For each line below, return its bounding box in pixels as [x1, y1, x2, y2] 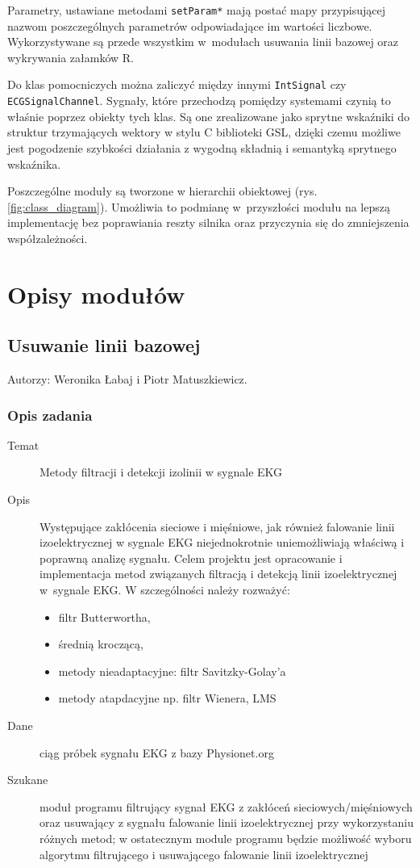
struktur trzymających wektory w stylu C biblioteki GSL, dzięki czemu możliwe [7, 124, 401, 140]
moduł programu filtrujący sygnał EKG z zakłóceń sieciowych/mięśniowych [40, 798, 413, 815]
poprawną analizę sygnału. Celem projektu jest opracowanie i [40, 549, 343, 566]
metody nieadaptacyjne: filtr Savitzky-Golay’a [58, 662, 286, 679]
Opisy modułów [7, 277, 185, 310]
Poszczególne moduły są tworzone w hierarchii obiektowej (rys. [7, 182, 318, 199]
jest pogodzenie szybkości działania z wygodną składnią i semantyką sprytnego [7, 139, 397, 156]
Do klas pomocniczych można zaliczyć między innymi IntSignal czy [7, 76, 347, 93]
